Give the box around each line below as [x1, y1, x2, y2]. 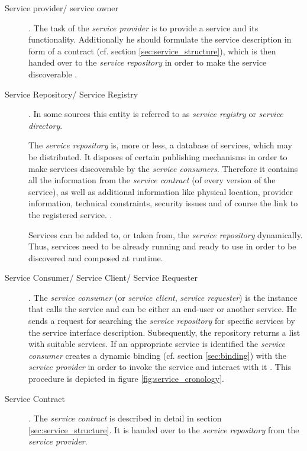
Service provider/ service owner [5, 2, 118, 14]
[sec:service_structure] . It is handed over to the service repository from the [28, 423, 299, 436]
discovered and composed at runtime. [28, 251, 163, 264]
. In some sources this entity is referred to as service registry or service [28, 108, 283, 120]
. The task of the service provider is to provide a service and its [28, 21, 258, 34]
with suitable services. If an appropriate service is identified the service [28, 338, 285, 350]
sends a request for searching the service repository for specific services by [28, 314, 296, 327]
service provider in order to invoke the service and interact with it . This [28, 361, 292, 373]
